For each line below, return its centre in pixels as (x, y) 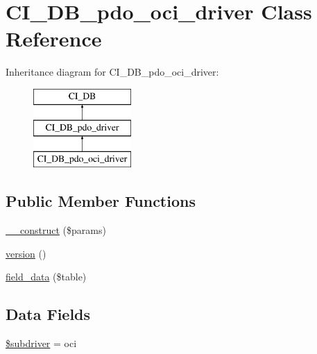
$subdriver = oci (41, 343)
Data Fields (48, 314)
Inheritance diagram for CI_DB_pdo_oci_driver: (112, 72)
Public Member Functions (101, 201)
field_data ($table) (46, 277)
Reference (54, 39)
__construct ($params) (56, 230)
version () (26, 253)
